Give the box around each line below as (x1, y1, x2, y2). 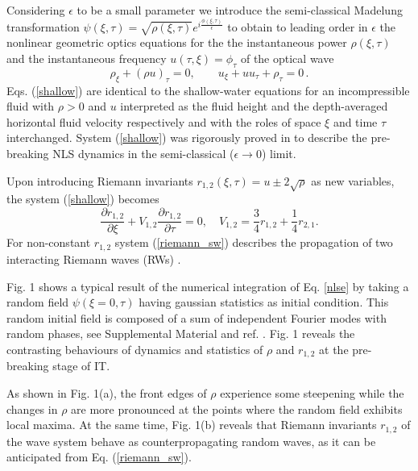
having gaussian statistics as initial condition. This (139, 294, 389, 311)
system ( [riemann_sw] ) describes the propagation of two (114, 234, 393, 251)
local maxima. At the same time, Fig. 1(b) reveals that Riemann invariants (6, 416, 377, 433)
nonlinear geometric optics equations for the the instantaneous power (6, 34, 347, 51)
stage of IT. (52, 357, 110, 374)
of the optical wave (240, 50, 334, 67)
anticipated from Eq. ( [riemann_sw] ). (6, 448, 192, 465)
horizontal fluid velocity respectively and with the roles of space (6, 113, 321, 130)
